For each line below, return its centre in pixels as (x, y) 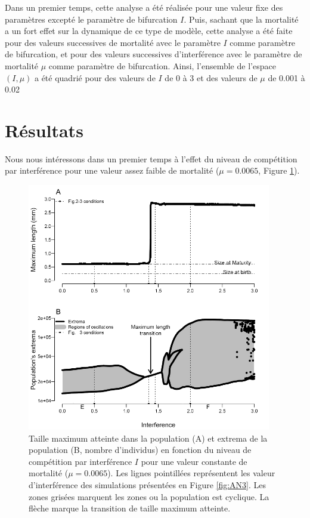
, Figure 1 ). (279, 170)
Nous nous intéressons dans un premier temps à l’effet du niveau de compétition (151, 158)
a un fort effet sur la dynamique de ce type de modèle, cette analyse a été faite (149, 31)
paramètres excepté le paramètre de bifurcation (91, 19)
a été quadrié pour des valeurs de (95, 77)
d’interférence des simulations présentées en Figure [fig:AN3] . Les (148, 484)
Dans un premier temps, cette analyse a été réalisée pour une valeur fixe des (144, 7)
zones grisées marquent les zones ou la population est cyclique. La (149, 496)
